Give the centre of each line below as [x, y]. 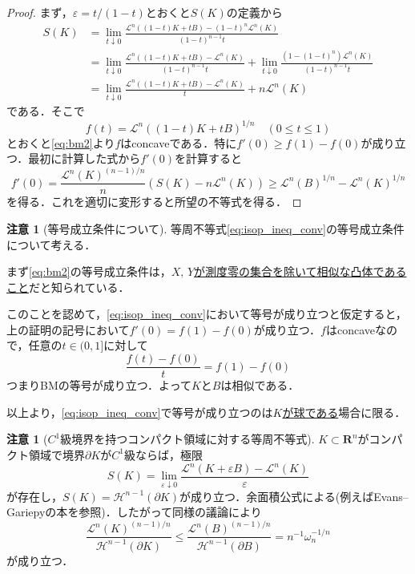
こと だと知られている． [68, 287]
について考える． [51, 244]
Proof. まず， [40, 12]
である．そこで [46, 111]
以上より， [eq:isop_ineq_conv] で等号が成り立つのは [140, 412]
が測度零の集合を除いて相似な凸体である [300, 271]
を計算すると [209, 158]
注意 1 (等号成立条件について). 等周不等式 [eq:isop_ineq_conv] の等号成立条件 [205, 228]
